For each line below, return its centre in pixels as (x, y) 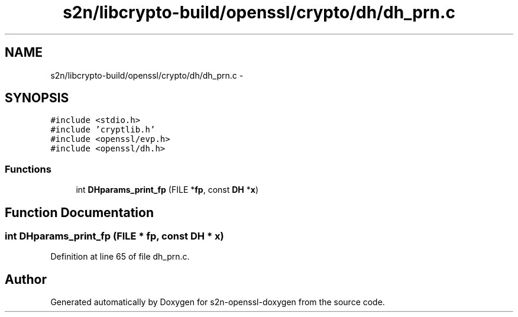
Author (26, 279)
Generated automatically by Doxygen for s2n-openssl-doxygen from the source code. (218, 302)
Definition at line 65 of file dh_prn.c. (120, 257)
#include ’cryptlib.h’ (103, 130)
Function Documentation (79, 212)
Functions (28, 169)
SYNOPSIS (37, 98)
